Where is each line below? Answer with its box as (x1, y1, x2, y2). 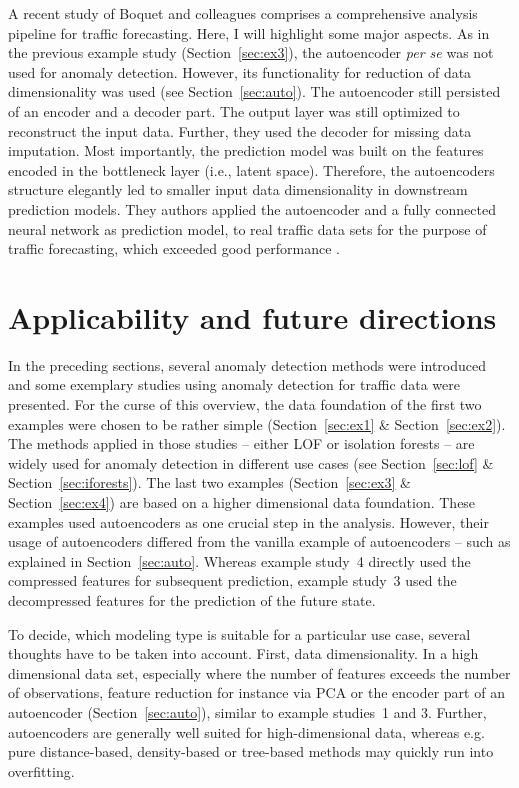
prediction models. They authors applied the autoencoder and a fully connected (8, 198, 496, 219)
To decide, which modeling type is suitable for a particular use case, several (8, 623, 471, 644)
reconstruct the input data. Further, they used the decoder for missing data (8, 120, 472, 141)
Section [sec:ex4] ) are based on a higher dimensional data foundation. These (8, 492, 476, 512)
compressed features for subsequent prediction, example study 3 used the (8, 570, 457, 591)
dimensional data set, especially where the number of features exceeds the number (8, 662, 511, 683)
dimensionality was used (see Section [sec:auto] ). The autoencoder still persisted (8, 81, 501, 102)
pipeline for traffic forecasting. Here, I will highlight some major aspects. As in (8, 22, 490, 43)
